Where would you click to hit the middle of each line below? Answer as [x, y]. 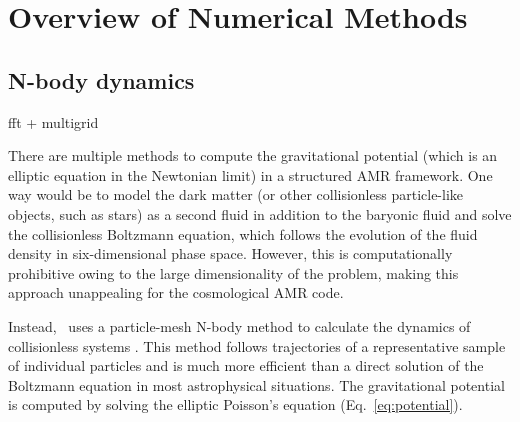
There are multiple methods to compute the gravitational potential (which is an [253, 155]
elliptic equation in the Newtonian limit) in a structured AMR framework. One [250, 174]
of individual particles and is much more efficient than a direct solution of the [246, 365]
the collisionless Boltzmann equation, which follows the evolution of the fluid [243, 233]
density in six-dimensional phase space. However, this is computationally [230, 253]
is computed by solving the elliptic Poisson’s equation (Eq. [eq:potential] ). [235, 404]
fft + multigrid [53, 121]
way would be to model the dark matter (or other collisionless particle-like [236, 194]
